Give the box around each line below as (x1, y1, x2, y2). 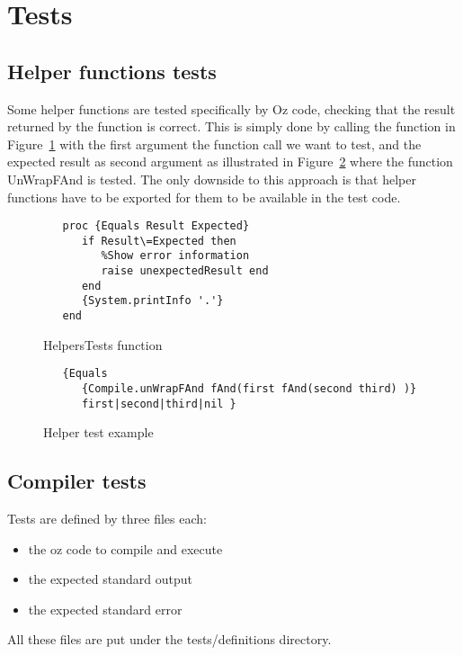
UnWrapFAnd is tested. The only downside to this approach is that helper (7, 169, 416, 188)
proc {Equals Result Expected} (62, 220, 250, 233)
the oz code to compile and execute (28, 539, 223, 558)
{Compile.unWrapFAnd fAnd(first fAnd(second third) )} (81, 381, 417, 395)
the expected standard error (28, 599, 183, 618)
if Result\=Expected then (81, 234, 236, 247)
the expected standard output (28, 570, 192, 588)
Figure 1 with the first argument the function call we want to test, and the (7, 134, 422, 153)
